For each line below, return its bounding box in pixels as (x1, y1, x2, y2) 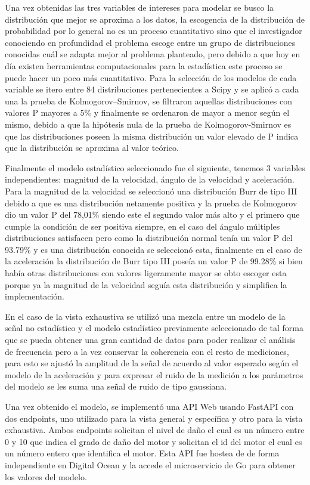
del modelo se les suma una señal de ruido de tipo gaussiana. (5, 380, 227, 393)
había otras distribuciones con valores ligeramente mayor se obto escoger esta (5, 267, 287, 279)
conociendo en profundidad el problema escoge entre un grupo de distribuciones (5, 36, 296, 48)
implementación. (5, 290, 64, 302)
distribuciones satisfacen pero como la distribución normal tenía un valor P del (5, 231, 293, 244)
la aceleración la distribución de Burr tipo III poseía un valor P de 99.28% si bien (5, 255, 303, 267)
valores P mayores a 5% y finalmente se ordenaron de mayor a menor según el (5, 106, 290, 119)
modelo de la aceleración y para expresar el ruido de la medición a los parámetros (5, 368, 303, 381)
